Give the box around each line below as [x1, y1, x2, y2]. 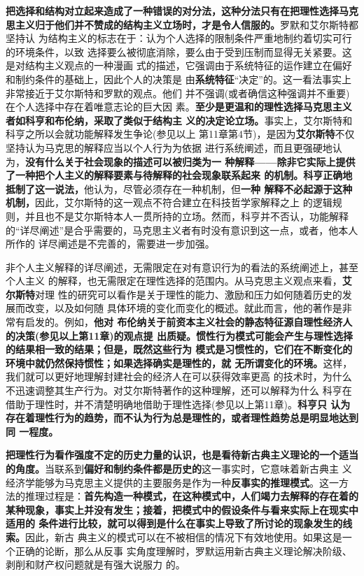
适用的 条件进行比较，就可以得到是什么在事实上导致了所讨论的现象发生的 [6, 516, 343, 531]
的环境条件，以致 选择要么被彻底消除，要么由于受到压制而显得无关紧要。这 [6, 44, 352, 59]
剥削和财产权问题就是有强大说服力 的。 [6, 557, 185, 572]
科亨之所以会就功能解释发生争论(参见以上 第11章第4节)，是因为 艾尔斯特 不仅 [6, 127, 355, 141]
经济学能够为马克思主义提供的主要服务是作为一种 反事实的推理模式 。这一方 [6, 475, 349, 489]
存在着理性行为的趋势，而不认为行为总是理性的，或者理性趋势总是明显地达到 [6, 410, 358, 425]
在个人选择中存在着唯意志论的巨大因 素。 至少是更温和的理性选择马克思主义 [6, 99, 352, 114]
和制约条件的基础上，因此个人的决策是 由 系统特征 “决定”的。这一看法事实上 [6, 71, 351, 86]
